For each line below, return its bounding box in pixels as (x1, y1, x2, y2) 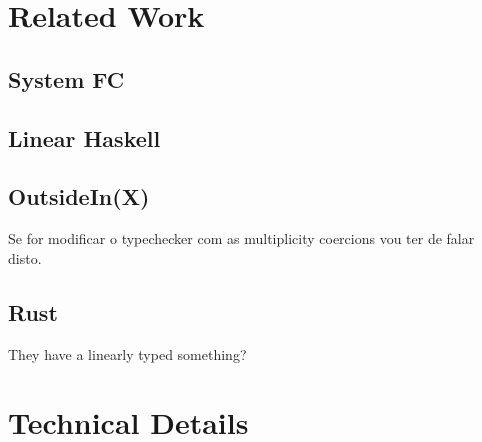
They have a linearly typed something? (8, 343, 247, 364)
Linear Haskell (8, 122, 161, 153)
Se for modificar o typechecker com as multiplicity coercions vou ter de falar (8, 228, 475, 249)
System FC (8, 63, 125, 94)
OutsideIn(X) (8, 181, 150, 212)
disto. (8, 247, 42, 268)
